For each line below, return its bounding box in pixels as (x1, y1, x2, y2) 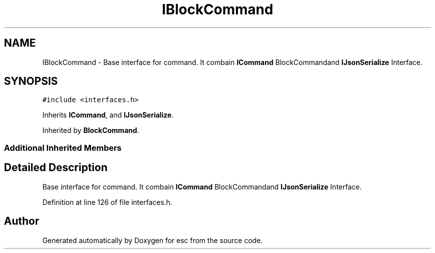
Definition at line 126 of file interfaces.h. (42, 197, 172, 206)
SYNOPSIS (4, 75, 58, 88)
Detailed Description (4, 161, 108, 174)
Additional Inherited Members (4, 142, 122, 153)
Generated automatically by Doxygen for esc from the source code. (42, 236, 263, 245)
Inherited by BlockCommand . (42, 126, 140, 135)
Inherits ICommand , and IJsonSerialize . (42, 111, 174, 120)
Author (4, 215, 39, 228)
